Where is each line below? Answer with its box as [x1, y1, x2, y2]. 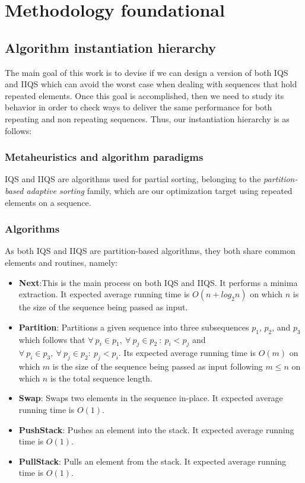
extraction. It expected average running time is [18, 288, 190, 300]
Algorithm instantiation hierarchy [5, 38, 217, 56]
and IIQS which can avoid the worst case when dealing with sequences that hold [5, 78, 297, 90]
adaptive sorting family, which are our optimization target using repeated [26, 184, 293, 196]
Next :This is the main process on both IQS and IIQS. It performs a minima [18, 276, 298, 288]
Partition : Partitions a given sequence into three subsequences [18, 320, 249, 333]
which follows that [18, 333, 85, 345]
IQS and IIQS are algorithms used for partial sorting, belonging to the [5, 173, 261, 185]
